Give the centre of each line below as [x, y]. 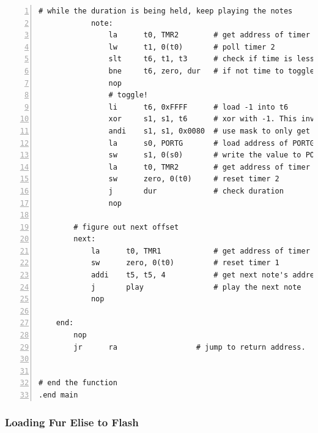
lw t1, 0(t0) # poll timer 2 [192, 47]
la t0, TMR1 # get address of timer [200, 251]
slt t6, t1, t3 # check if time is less [212, 59]
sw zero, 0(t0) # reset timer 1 [185, 263]
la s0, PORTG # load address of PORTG [212, 143]
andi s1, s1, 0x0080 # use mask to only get [209, 131]
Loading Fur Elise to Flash [72, 422]
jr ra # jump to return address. [190, 347]
